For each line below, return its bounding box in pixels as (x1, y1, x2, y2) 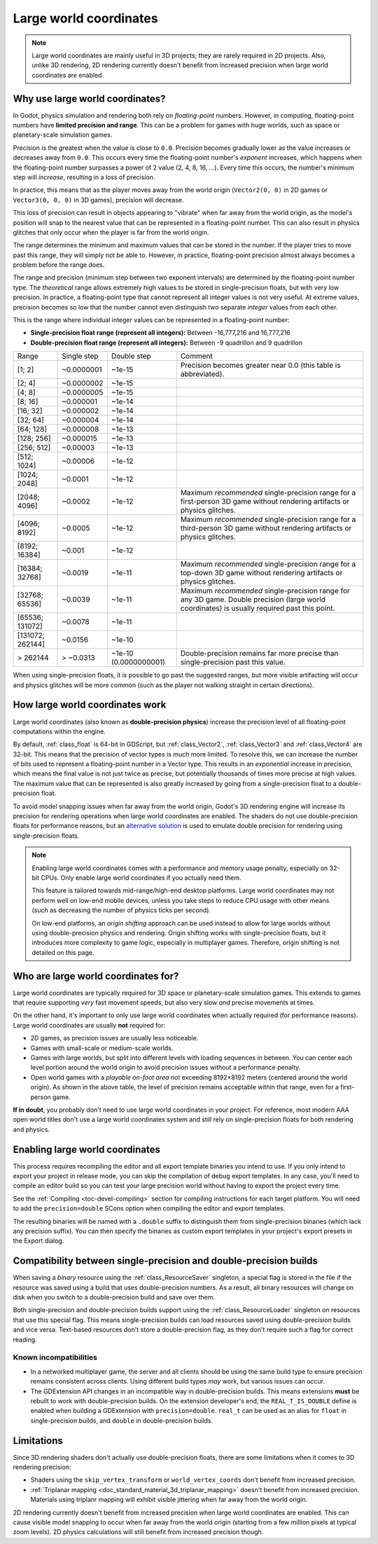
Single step (62, 351, 99, 361)
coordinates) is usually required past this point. (180, 603, 335, 613)
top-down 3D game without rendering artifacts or (180, 568, 343, 578)
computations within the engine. (13, 727, 106, 736)
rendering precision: (13, 1463, 71, 1471)
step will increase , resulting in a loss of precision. (13, 172, 155, 181)
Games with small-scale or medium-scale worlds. (30, 1044, 174, 1052)
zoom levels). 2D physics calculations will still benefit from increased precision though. (13, 1528, 264, 1536)
